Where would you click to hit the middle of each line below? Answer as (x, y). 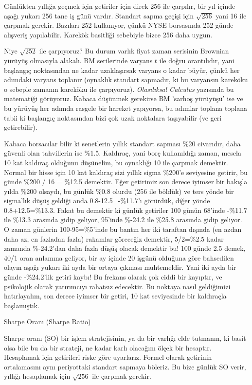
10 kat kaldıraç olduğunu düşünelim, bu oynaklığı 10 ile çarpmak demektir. (116, 162)
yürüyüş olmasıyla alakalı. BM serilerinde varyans (78, 60)
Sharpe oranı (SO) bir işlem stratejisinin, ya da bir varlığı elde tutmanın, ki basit (125, 338)
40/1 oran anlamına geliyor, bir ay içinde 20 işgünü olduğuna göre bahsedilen (119, 257)
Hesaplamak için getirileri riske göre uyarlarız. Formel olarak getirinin (108, 357)
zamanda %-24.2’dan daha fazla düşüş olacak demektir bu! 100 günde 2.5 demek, (125, 248)
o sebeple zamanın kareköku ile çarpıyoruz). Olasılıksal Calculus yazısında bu (119, 89)
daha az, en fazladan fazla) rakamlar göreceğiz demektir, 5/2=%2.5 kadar (114, 238)
